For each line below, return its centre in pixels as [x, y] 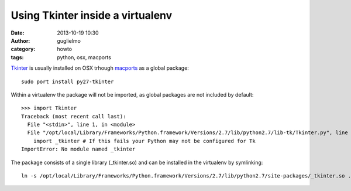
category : [23, 49]
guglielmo [69, 40]
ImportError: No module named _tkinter [78, 149]
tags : [17, 57]
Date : [18, 33]
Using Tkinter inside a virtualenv [92, 15]
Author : [20, 40]
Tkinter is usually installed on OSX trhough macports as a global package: [100, 68]
